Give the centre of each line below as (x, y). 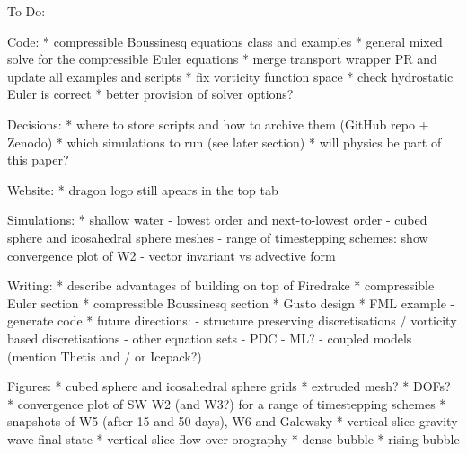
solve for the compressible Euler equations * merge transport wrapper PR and (222, 59)
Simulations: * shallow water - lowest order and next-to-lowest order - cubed (217, 220)
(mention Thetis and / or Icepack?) (105, 356)
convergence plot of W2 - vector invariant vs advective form (172, 255)
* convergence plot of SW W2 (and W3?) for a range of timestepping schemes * (227, 403)
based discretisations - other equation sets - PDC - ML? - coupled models (210, 338)
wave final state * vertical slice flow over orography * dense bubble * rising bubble (233, 438)
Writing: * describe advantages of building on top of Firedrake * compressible (221, 285)
